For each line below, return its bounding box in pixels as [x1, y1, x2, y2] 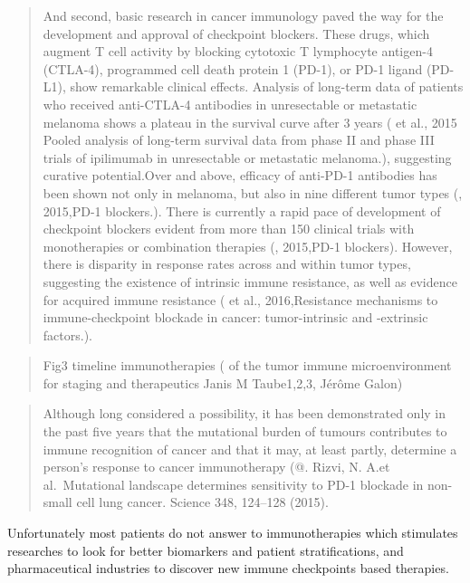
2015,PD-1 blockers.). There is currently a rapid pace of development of [43, 201, 441, 220]
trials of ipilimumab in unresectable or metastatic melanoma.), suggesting [43, 148, 452, 167]
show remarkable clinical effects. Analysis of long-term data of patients [70, 77, 464, 96]
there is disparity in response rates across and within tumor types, [43, 254, 411, 273]
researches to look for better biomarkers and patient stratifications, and [7, 540, 404, 559]
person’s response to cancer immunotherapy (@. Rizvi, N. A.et [43, 457, 390, 476]
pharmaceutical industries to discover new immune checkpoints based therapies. [7, 559, 449, 578]
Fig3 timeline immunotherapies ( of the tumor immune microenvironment [43, 356, 452, 375]
